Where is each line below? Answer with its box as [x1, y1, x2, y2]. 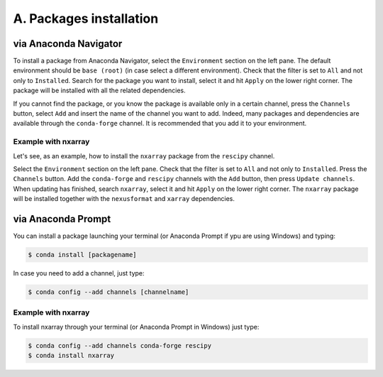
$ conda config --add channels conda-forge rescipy [28, 342, 212, 349]
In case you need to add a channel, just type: [13, 268, 145, 277]
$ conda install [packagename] [28, 251, 138, 258]
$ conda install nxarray [28, 351, 115, 360]
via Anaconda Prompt [13, 213, 111, 225]
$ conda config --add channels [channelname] [28, 288, 189, 296]
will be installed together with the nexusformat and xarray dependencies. [13, 195, 235, 203]
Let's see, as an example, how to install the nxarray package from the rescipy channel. [13, 151, 275, 160]
